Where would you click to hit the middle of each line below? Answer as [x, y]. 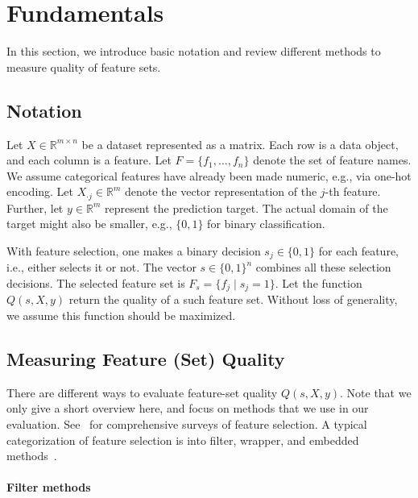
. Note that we [376, 392]
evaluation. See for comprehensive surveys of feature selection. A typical [187, 424]
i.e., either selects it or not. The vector [101, 267]
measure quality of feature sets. [84, 66]
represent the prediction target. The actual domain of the [246, 207]
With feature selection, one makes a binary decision [134, 250]
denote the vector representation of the [221, 191]
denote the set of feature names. [332, 160]
